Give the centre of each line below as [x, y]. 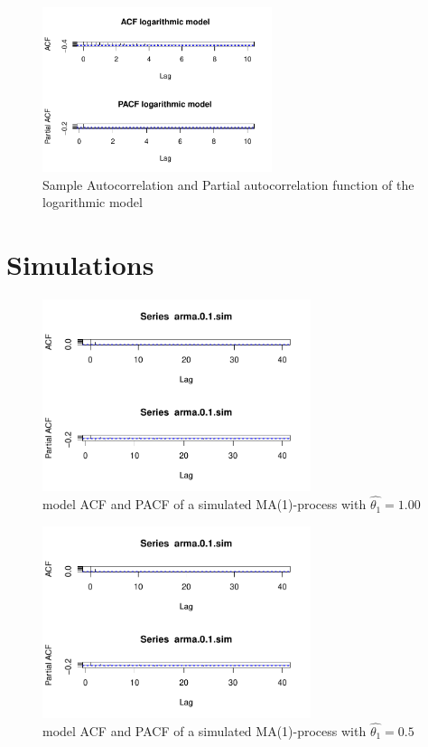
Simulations [80, 264]
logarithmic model [93, 202]
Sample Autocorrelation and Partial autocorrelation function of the [228, 184]
